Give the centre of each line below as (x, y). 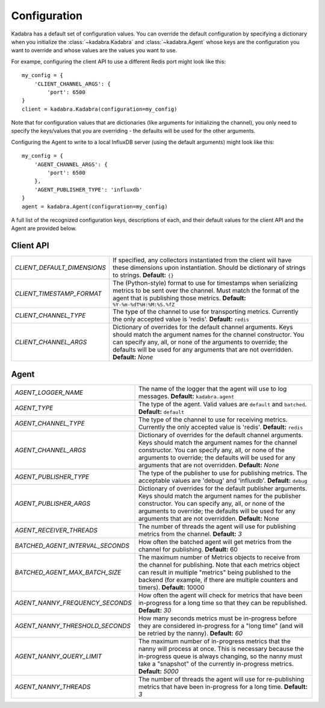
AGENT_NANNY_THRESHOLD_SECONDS (73, 626)
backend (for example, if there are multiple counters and (218, 580)
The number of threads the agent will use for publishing (217, 526)
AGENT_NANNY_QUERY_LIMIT (58, 656)
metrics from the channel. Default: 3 (190, 534)
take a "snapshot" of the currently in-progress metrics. (216, 663)
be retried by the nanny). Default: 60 (191, 633)
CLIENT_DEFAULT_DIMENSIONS (60, 268)
